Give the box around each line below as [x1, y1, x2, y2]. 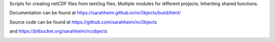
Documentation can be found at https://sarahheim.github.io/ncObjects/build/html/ [9, 10, 181, 16]
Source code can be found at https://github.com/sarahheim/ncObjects [9, 19, 157, 25]
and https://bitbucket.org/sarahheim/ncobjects [9, 28, 108, 34]
